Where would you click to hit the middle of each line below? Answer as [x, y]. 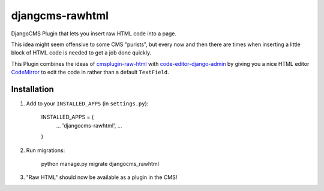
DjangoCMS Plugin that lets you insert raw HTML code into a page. [94, 34]
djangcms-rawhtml [60, 16]
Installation [32, 89]
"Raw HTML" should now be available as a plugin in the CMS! [102, 177]
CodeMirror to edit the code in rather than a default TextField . [90, 72]
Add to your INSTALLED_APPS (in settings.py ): [87, 104]
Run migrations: [46, 150]
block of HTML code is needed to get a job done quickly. [81, 53]
